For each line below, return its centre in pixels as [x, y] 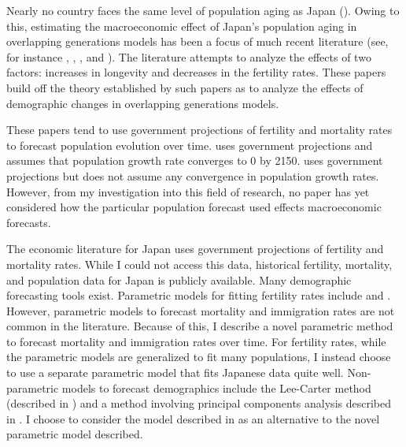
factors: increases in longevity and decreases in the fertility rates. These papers [196, 72]
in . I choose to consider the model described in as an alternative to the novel [193, 418]
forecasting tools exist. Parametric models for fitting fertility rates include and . [199, 295]
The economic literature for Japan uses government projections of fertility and [195, 249]
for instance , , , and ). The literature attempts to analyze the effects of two [189, 56]
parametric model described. [75, 434]
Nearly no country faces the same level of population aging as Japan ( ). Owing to [203, 10]
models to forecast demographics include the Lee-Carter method [216, 387]
